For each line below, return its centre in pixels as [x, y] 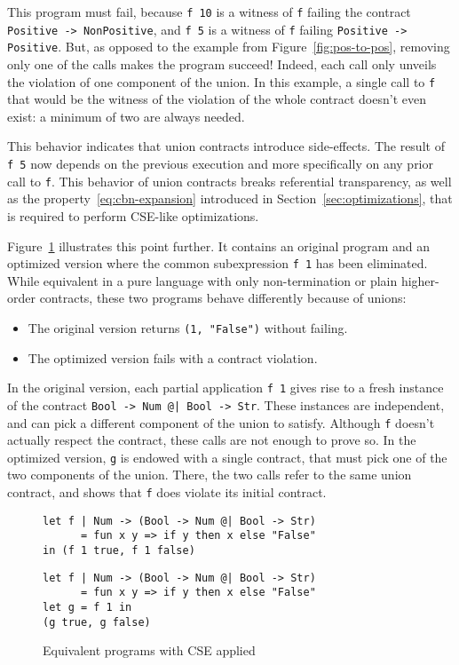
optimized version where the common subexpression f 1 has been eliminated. [218, 263]
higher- [420, 280]
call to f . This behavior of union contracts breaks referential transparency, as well [229, 181]
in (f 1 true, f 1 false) [119, 550]
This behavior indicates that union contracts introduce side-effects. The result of [226, 146]
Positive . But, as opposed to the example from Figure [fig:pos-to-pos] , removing [229, 47]
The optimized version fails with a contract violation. [173, 357]
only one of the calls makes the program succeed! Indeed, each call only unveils [222, 63]
